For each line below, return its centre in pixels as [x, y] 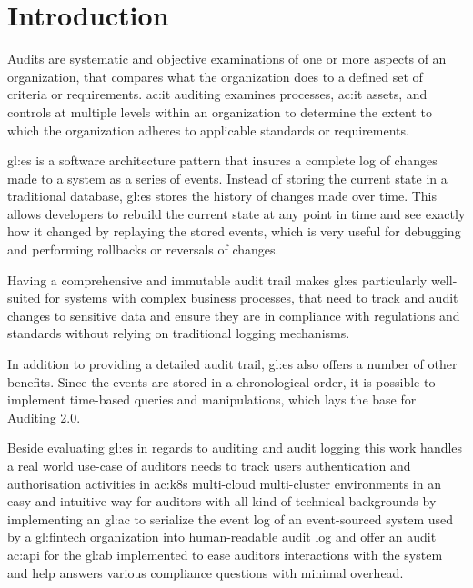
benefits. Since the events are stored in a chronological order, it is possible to [221, 381]
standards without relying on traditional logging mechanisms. [179, 333]
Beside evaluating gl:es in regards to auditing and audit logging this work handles [235, 448]
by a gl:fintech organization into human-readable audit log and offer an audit [222, 537]
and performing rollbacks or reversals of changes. [143, 249]
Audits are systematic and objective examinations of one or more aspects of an [227, 59]
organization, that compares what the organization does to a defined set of [215, 76]
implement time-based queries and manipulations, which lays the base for [212, 399]
